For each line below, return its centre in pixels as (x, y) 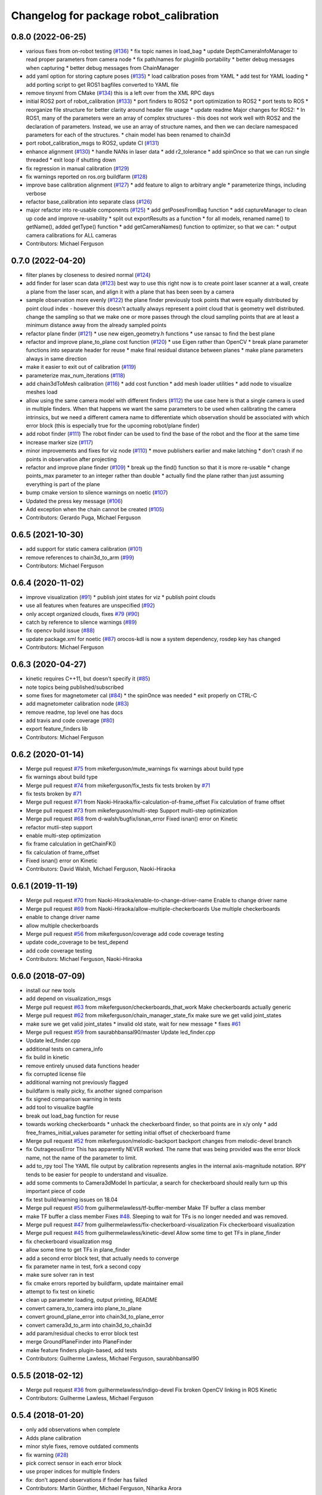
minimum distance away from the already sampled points (96, 325)
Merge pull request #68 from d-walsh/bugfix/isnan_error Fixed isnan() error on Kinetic (132, 819)
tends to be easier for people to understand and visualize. (97, 1174)
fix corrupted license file (56, 1074)
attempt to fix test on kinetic (60, 1292)
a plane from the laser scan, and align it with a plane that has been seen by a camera (130, 292)
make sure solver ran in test (60, 1275)
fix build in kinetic (48, 1057)
